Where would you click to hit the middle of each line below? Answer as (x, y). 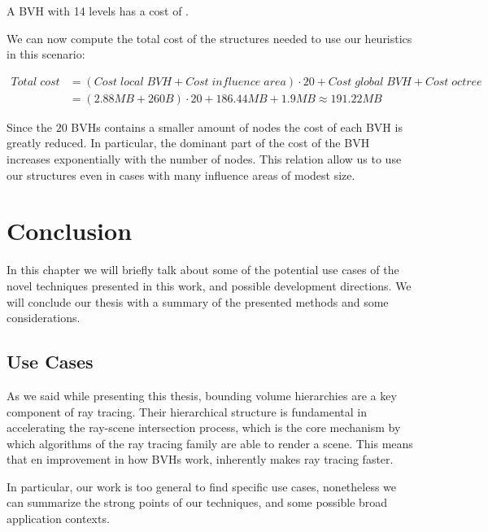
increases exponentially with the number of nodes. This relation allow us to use (204, 159)
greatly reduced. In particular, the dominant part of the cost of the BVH (188, 143)
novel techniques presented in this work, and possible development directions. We (209, 285)
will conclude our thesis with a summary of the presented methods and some (198, 301)
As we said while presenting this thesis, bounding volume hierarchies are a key (202, 395)
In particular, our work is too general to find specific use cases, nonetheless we (202, 486)
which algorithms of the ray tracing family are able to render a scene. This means (210, 443)
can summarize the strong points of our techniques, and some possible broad (197, 502)
